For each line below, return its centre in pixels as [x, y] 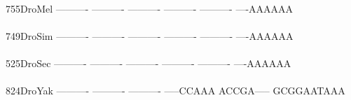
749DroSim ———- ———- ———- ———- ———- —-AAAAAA [150, 35]
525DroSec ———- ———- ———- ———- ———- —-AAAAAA [149, 63]
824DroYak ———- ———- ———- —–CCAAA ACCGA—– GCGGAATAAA [175, 91]
